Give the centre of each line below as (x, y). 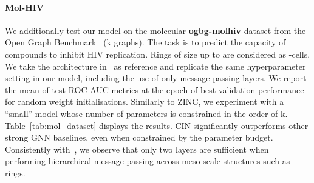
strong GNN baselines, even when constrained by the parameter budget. (139, 137)
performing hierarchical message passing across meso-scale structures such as (148, 161)
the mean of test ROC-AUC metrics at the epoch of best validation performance (155, 89)
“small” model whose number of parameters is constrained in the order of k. (146, 113)
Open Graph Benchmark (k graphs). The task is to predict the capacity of (145, 42)
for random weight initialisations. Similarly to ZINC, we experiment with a (145, 101)
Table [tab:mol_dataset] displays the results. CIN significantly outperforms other (157, 125)
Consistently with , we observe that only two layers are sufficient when (137, 149)
